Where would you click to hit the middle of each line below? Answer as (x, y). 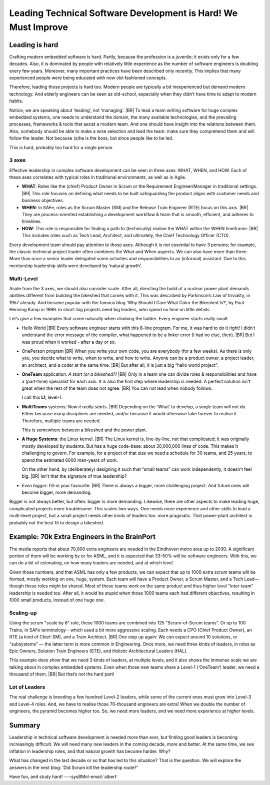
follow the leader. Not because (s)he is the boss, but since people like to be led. (91, 138)
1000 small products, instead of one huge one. (57, 600)
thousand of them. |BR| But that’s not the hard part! (62, 674)
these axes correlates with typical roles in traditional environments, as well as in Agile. (98, 177)
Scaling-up (23, 613)
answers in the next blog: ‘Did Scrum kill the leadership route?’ (73, 767)
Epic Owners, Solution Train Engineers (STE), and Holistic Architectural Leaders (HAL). (98, 651)
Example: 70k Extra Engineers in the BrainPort (82, 537)
